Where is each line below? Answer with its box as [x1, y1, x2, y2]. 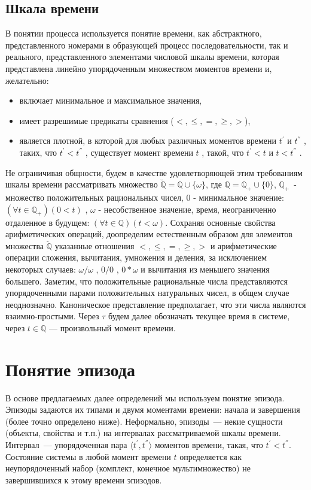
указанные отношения [54, 239, 135, 252]
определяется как [179, 450, 242, 462]
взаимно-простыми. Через [5, 310, 99, 322]
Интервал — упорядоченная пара [5, 438, 127, 450]
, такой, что [202, 146, 244, 158]
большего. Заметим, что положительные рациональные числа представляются [5, 274, 288, 287]
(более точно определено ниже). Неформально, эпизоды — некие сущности [5, 415, 283, 427]
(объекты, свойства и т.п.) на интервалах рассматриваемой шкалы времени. [5, 427, 281, 439]
